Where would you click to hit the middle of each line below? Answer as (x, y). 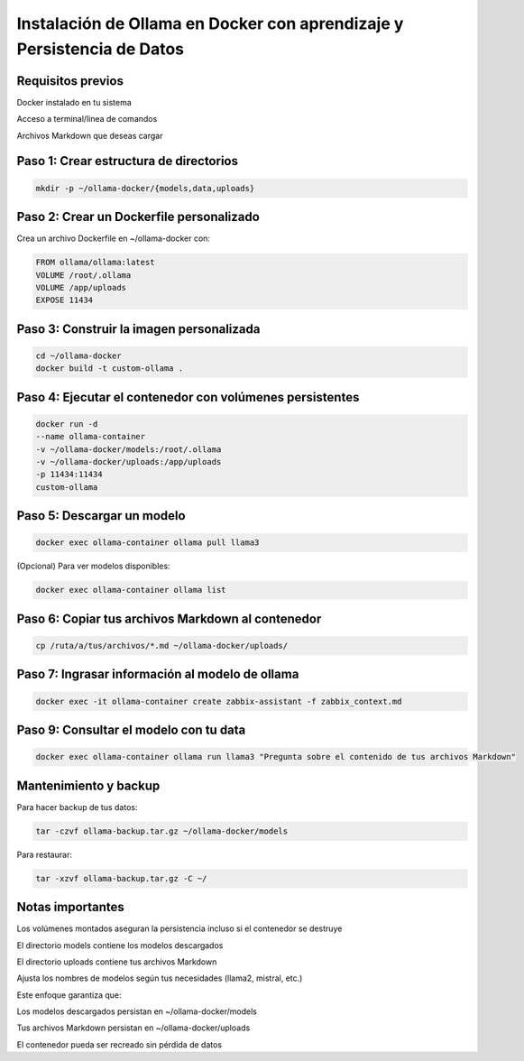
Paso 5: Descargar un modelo (101, 516)
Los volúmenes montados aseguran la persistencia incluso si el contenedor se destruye (179, 928)
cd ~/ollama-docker (78, 355)
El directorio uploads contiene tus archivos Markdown (117, 962)
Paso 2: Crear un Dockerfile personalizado (138, 217)
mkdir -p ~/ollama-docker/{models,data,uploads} (145, 188)
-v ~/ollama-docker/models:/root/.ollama (129, 449)
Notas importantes (71, 907)
